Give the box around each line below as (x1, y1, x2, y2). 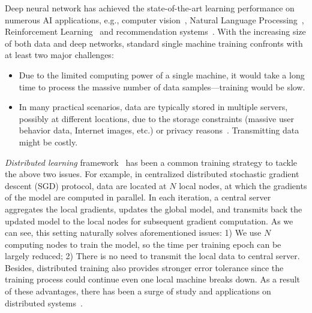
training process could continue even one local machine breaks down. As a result (5, 273, 301, 285)
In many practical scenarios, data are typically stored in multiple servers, (19, 101, 288, 113)
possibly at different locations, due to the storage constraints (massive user (19, 112, 294, 124)
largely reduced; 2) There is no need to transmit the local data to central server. (5, 250, 300, 262)
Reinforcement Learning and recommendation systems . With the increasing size (5, 25, 306, 38)
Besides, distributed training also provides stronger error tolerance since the (5, 261, 284, 274)
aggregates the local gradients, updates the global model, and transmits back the (5, 202, 302, 215)
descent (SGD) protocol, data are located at (5, 179, 167, 192)
